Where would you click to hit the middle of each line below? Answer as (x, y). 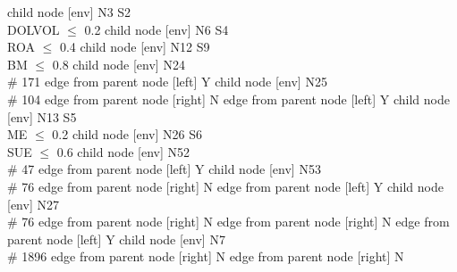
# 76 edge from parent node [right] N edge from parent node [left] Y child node (225, 186)
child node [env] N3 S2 (69, 12)
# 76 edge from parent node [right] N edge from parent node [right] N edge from (228, 222)
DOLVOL (34, 29)
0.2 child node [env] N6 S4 (157, 29)
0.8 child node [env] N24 (118, 64)
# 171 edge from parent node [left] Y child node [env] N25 (167, 82)
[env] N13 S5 (42, 116)
